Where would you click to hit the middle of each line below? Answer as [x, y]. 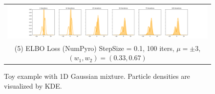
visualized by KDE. [33, 85]
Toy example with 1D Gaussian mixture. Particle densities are [97, 76]
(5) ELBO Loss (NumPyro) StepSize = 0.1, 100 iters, [94, 48]
